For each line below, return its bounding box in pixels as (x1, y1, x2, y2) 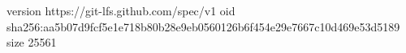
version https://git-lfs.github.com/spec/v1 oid (6, 2, 235, 18)
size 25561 (6, 34, 57, 51)
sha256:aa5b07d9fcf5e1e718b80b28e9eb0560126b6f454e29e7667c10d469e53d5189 (6, 18, 400, 35)
